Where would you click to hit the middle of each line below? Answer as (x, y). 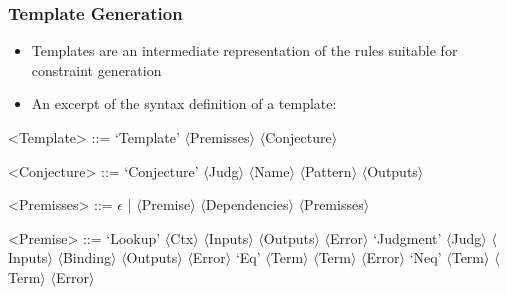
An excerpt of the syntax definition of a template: (184, 103)
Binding (87, 257)
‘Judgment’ (407, 237)
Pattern (328, 170)
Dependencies (247, 204)
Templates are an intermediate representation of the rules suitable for (244, 50)
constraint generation (96, 69)
